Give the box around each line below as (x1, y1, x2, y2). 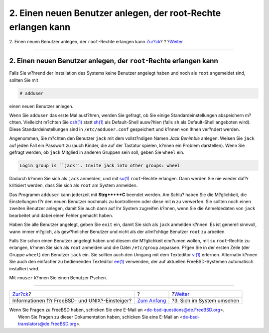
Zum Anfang (137, 297, 166, 304)
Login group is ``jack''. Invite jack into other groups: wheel (19, 162, 180, 168)
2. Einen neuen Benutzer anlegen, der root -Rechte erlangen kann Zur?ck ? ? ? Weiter (9, 39, 183, 45)
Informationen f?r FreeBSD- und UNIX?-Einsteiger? (12, 297, 132, 304)
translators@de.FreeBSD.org (18, 321, 77, 327)
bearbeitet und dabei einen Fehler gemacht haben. (9, 212, 113, 219)
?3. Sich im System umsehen (171, 297, 240, 304)
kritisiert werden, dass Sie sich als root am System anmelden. (9, 182, 138, 189)
